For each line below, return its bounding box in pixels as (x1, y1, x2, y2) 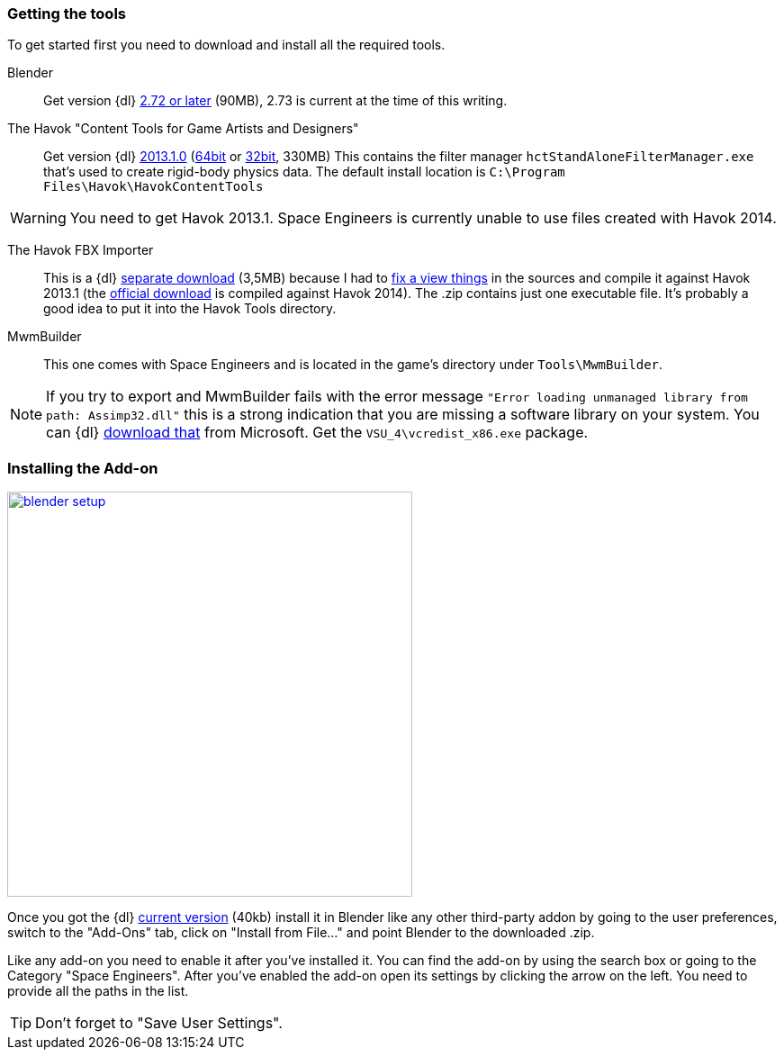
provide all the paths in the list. (7, 983, 189, 999)
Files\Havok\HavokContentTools (43, 179, 264, 194)
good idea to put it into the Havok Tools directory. (43, 301, 337, 317)
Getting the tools (7, 5, 126, 23)
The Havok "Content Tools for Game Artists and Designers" (7, 121, 359, 137)
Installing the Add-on (7, 458, 158, 477)
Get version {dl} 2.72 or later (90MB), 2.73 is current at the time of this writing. (43, 93, 508, 109)
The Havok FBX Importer (7, 242, 154, 258)
